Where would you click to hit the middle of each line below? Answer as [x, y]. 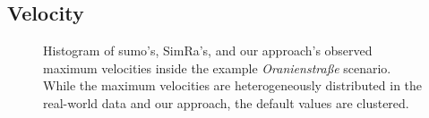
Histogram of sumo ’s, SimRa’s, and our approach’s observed [208, 51]
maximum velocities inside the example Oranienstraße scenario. [217, 67]
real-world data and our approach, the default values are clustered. [226, 102]
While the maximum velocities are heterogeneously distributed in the [233, 85]
